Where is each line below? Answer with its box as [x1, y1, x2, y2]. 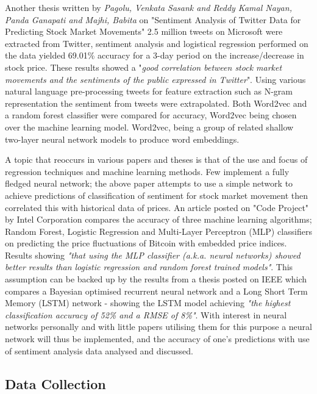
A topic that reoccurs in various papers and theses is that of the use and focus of [5, 153, 308, 166]
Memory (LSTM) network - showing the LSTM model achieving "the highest [5, 296, 291, 309]
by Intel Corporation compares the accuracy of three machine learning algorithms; [5, 213, 312, 226]
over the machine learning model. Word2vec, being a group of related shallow [5, 120, 294, 133]
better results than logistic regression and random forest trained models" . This [5, 260, 293, 273]
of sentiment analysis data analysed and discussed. [5, 344, 193, 357]
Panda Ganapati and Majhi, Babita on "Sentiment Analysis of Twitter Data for [5, 13, 301, 26]
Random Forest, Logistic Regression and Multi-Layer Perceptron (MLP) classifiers [5, 224, 312, 237]
